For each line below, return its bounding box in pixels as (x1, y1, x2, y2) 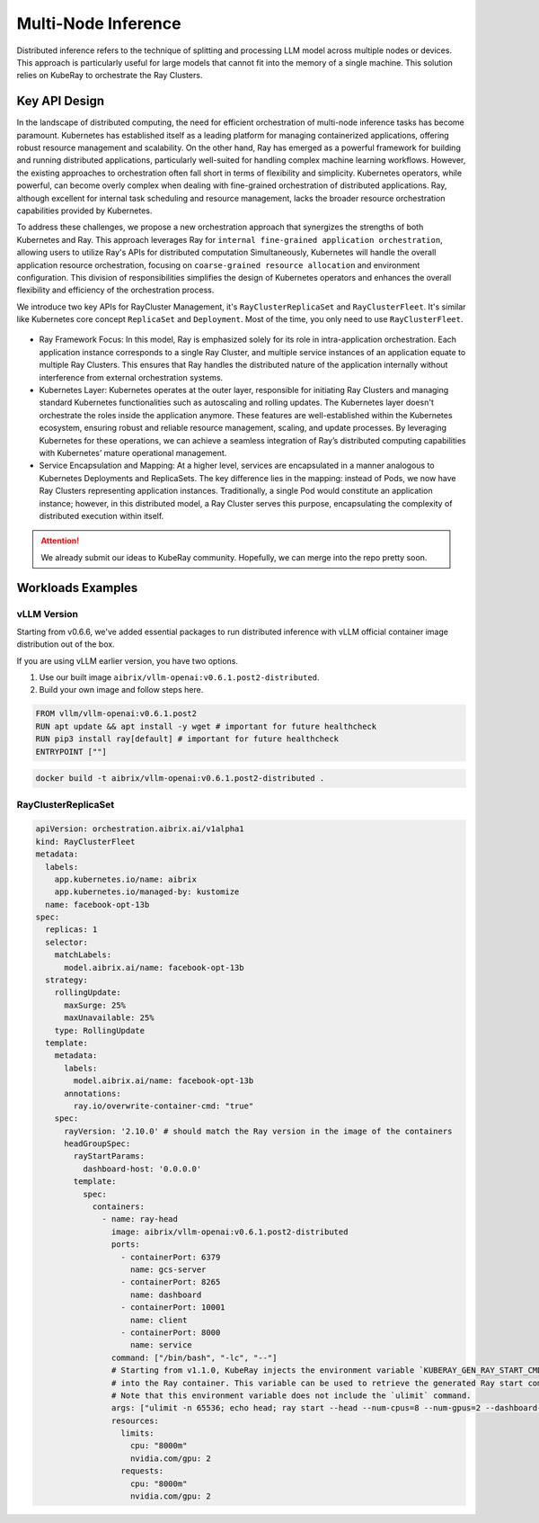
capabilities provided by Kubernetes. (16, 205, 153, 216)
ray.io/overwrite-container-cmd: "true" (73, 1100, 254, 1111)
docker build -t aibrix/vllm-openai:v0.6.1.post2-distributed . (35, 774, 325, 784)
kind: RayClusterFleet (35, 837, 136, 847)
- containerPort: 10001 (120, 1303, 225, 1312)
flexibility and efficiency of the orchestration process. (16, 284, 215, 296)
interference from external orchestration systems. (39, 372, 224, 382)
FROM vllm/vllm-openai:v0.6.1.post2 (35, 709, 198, 719)
